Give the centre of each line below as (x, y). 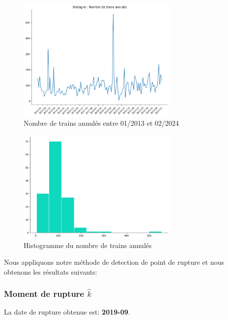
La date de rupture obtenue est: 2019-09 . (67, 312)
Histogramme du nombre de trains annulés (88, 245)
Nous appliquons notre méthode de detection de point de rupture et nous (114, 262)
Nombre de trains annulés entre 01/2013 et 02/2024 (101, 123)
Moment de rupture (44, 294)
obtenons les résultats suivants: (51, 271)
